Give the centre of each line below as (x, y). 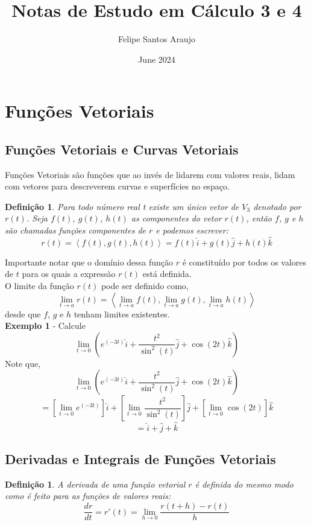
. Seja (37, 218)
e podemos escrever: (192, 230)
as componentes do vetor (176, 218)
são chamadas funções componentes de (75, 230)
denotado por (277, 206)
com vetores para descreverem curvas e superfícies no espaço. (117, 186)
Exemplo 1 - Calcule (45, 326)
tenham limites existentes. (122, 313)
